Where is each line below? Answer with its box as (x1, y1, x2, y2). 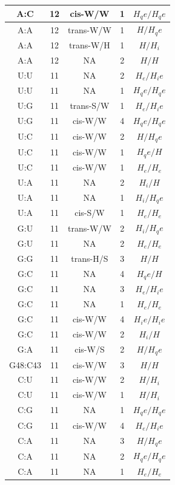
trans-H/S (71, 252, 108, 264)
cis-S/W (74, 206, 105, 219)
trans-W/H (69, 38, 110, 51)
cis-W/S (74, 343, 105, 356)
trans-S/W (70, 99, 110, 112)
